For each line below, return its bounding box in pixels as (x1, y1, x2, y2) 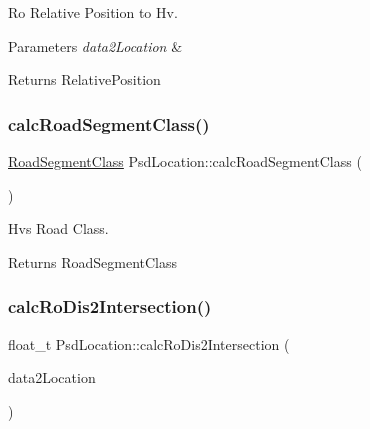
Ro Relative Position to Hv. (8, 2, 178, 22)
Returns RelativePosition (8, 69, 161, 90)
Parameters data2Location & (8, 35, 183, 56)
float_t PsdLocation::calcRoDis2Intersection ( (8, 333, 290, 354)
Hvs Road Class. (8, 218, 109, 239)
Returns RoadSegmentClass (8, 251, 178, 272)
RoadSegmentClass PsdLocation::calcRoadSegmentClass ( (8, 151, 362, 171)
